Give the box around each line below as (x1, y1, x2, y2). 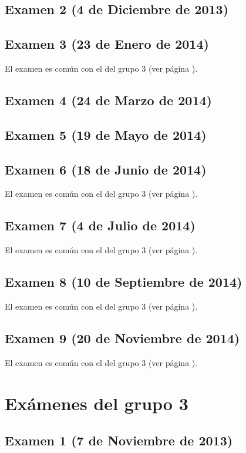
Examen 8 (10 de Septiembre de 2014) (5, 273, 242, 291)
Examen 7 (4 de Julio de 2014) (5, 216, 196, 234)
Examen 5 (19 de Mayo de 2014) (5, 125, 207, 143)
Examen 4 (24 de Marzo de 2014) (5, 90, 212, 109)
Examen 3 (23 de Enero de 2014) (5, 35, 209, 53)
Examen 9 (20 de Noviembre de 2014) (5, 328, 240, 347)
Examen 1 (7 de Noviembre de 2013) (5, 431, 233, 449)
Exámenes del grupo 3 (5, 391, 188, 415)
